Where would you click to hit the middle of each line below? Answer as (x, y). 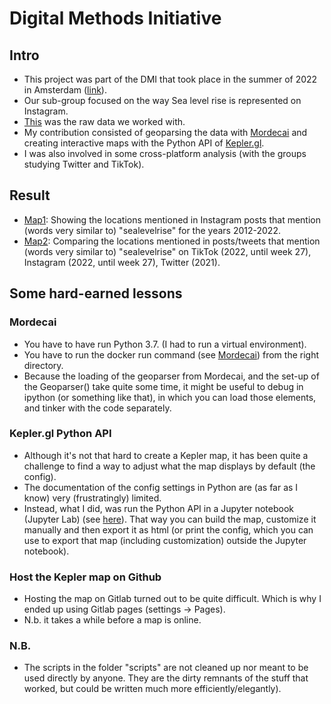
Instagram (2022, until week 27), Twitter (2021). (122, 262)
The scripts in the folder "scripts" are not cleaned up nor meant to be (166, 668)
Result (30, 195)
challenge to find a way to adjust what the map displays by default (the (169, 466)
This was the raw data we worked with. (104, 121)
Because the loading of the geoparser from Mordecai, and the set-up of (171, 376)
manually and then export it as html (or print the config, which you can (168, 529)
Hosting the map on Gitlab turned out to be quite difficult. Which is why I (172, 599)
